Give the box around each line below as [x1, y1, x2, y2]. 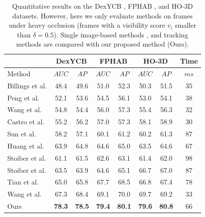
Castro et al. [7, 117, 45, 127]
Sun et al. [7, 129, 36, 139]
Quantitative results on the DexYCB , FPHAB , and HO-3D [12, 1, 193, 11]
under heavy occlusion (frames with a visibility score [9, 20, 165, 30]
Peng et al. [7, 92, 39, 102]
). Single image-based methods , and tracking [53, 29, 188, 39]
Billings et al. [7, 80, 47, 90]
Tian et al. [7, 177, 39, 187]
